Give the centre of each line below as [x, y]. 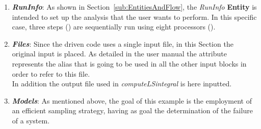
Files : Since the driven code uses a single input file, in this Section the [123, 43]
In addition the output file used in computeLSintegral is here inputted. [122, 84]
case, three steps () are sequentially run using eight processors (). [114, 27]
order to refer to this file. [51, 73]
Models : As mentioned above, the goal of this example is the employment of [132, 100]
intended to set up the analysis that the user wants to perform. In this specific [134, 17]
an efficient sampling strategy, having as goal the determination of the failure [132, 110]
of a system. [31, 120]
